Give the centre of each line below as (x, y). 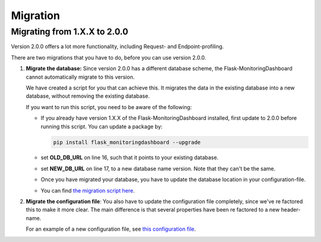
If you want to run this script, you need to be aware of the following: (109, 107)
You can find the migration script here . (88, 190)
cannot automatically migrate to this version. (80, 77)
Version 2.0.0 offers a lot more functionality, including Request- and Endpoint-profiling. (117, 46)
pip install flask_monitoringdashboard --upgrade (127, 142)
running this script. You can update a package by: (102, 126)
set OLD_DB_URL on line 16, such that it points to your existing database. (130, 157)
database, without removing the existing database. (88, 96)
